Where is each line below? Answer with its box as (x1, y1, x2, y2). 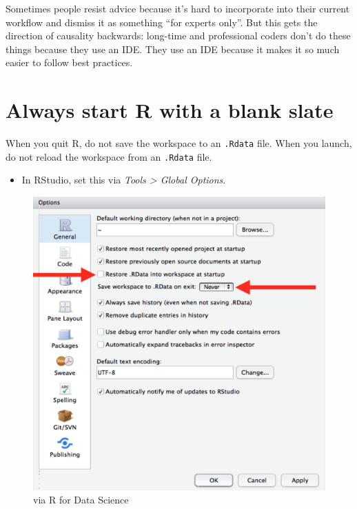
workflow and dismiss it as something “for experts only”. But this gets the (6, 14, 318, 29)
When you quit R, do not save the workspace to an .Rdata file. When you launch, (6, 136, 352, 150)
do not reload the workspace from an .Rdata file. (6, 149, 212, 163)
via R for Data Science (33, 492, 129, 507)
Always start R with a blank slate (6, 96, 334, 124)
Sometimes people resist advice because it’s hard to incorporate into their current (6, 1, 350, 15)
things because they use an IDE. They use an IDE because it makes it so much (6, 41, 340, 56)
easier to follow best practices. (6, 55, 133, 70)
